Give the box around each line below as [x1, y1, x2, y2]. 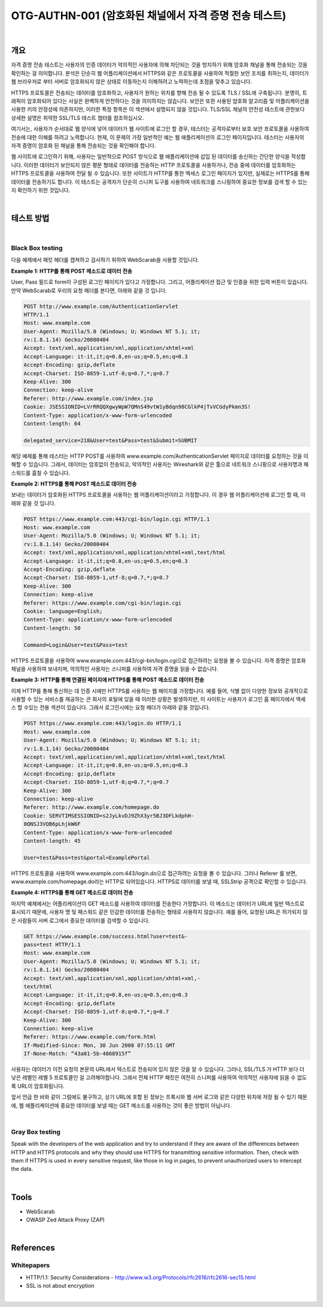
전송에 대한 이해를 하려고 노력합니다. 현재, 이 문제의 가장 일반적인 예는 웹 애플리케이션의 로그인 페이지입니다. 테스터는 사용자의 [11, 134, 304, 141]
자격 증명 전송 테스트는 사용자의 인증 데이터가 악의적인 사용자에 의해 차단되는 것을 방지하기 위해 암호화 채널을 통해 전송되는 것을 [11, 61, 308, 68]
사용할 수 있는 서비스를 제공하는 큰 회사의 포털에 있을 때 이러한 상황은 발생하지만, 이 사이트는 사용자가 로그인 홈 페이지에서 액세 [11, 696, 306, 703]
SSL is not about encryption [26, 1282, 95, 1289]
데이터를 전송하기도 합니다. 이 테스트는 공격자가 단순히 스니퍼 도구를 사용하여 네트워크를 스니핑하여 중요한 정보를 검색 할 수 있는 [11, 178, 308, 185]
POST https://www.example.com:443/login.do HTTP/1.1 [23, 720, 182, 727]
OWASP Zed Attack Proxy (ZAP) [26, 1217, 105, 1224]
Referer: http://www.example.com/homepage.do [23, 804, 160, 811]
